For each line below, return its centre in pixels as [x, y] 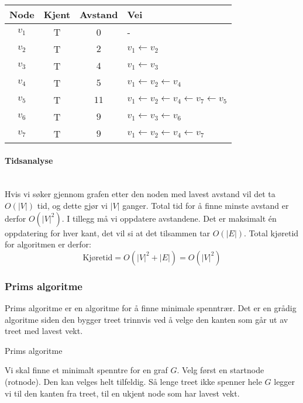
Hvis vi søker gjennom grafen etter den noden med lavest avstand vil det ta [140, 194]
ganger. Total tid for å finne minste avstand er [206, 205]
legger [285, 381]
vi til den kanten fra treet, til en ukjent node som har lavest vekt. [122, 393]
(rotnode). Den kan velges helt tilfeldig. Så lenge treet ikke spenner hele [133, 381]
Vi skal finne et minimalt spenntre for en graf [86, 370]
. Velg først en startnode [221, 370]
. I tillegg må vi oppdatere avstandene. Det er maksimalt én [169, 218]
